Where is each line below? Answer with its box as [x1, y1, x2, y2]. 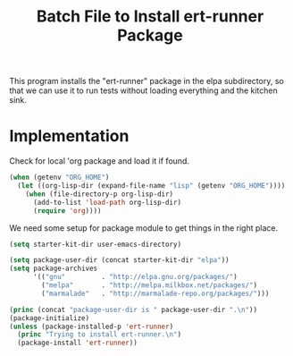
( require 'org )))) [32, 206, 102, 216]
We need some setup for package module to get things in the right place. [9, 222, 279, 233]
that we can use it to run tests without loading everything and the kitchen [9, 85, 279, 96]
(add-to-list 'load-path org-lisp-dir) [32, 198, 181, 207]
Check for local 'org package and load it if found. [9, 156, 190, 166]
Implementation [9, 126, 130, 147]
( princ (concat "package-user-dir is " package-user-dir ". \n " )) [9, 305, 257, 314]
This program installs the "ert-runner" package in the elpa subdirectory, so [9, 76, 284, 87]
